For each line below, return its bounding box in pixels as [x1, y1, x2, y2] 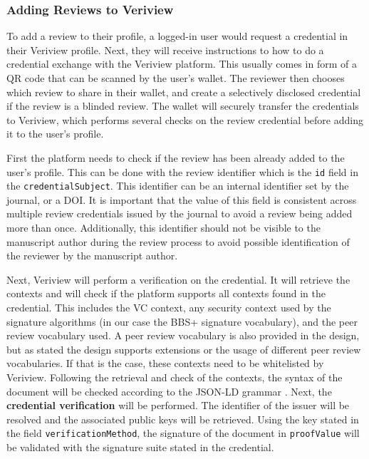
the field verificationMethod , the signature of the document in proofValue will [6, 426, 360, 440]
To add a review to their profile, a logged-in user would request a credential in [6, 29, 348, 43]
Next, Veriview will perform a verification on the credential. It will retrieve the [6, 272, 350, 287]
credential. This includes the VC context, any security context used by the [6, 300, 331, 315]
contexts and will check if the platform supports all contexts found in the [6, 286, 326, 301]
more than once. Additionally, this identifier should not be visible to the [6, 220, 321, 235]
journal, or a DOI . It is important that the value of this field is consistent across [6, 192, 357, 207]
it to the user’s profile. [6, 126, 104, 141]
